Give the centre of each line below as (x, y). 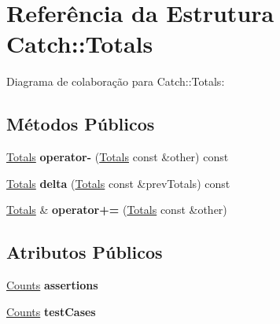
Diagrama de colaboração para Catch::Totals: (116, 81)
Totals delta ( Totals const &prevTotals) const (118, 183)
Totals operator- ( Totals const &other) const (118, 157)
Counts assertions (52, 285)
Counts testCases (51, 311)
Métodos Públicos (81, 124)
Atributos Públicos (85, 252)
